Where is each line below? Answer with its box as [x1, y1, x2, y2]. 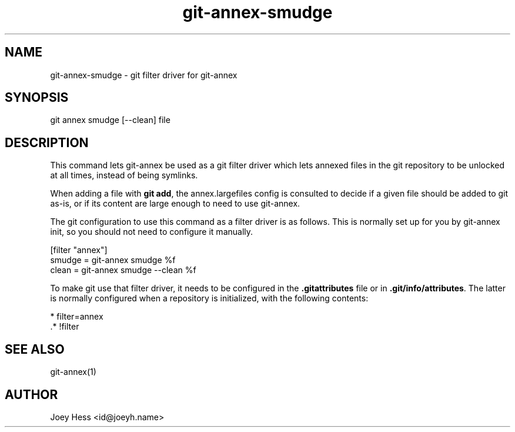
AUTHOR [5, 387, 58, 402]
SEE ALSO [5, 341, 65, 357]
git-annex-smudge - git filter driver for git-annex [50, 69, 238, 80]
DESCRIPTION [5, 135, 89, 150]
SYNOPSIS [5, 90, 69, 105]
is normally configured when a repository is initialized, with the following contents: [50, 293, 369, 304]
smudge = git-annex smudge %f [50, 255, 176, 265]
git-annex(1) [50, 367, 96, 377]
